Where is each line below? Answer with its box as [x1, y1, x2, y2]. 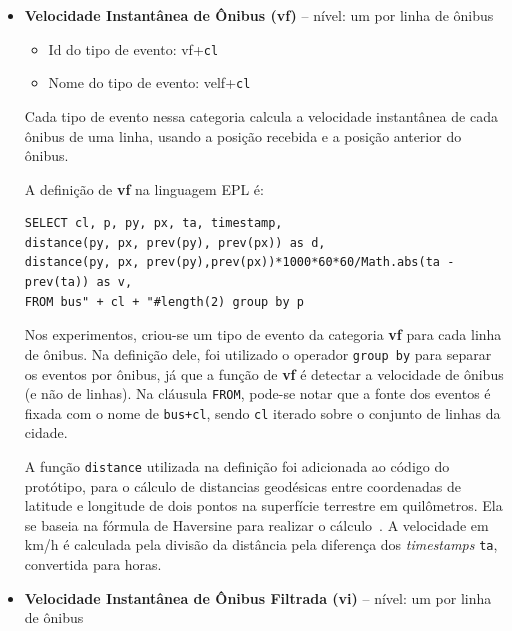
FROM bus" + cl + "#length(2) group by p [24, 294, 304, 309]
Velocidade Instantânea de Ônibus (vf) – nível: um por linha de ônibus [24, 5, 494, 25]
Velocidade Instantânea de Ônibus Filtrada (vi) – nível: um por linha [24, 587, 492, 608]
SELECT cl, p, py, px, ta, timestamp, [24, 216, 283, 231]
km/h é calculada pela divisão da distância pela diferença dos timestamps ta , [24, 534, 498, 555]
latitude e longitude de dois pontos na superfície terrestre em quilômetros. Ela [24, 495, 503, 516]
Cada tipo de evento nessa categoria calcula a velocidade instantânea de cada [24, 105, 498, 126]
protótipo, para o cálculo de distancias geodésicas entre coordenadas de [24, 475, 461, 496]
